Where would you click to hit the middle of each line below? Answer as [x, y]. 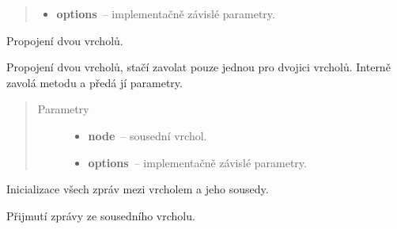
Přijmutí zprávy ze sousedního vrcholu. [101, 215]
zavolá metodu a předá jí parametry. [95, 82]
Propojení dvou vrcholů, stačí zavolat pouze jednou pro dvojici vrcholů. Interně [198, 67]
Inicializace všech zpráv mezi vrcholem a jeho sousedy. [138, 189]
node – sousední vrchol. [147, 135]
